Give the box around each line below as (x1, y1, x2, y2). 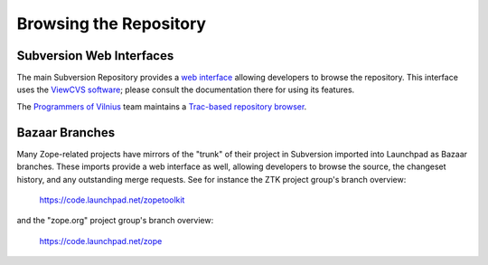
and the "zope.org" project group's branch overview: (16, 215, 214, 226)
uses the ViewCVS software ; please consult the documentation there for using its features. (16, 84, 355, 95)
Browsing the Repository (16, 14, 207, 33)
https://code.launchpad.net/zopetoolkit (39, 194, 185, 205)
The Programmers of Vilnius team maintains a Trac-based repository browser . (16, 100, 307, 112)
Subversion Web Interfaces (16, 48, 174, 63)
